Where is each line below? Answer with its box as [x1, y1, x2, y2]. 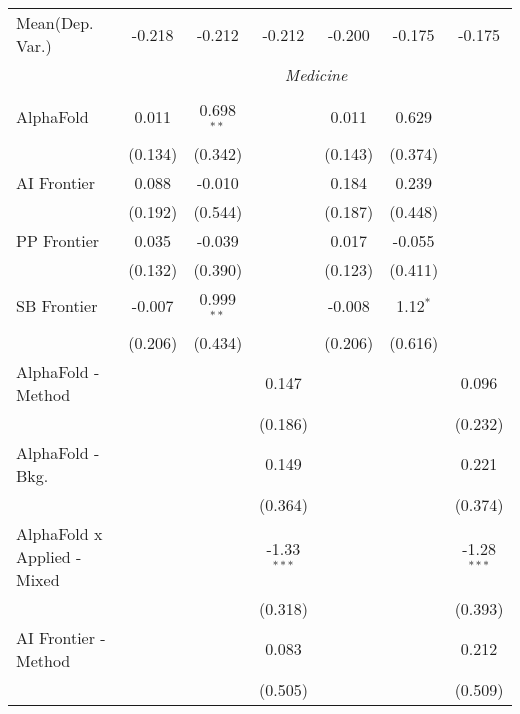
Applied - [16, 544, 82, 568]
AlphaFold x [16, 521, 103, 545]
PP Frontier [16, 228, 100, 252]
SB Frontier [16, 294, 98, 318]
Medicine [284, 63, 348, 86]
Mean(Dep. [16, 11, 94, 34]
